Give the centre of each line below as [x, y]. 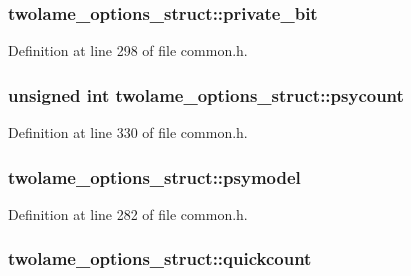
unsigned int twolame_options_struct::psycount [206, 94]
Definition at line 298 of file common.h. [128, 50]
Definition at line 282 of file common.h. [128, 213]
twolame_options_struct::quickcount [160, 258]
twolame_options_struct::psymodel [154, 176]
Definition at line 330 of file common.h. [128, 132]
